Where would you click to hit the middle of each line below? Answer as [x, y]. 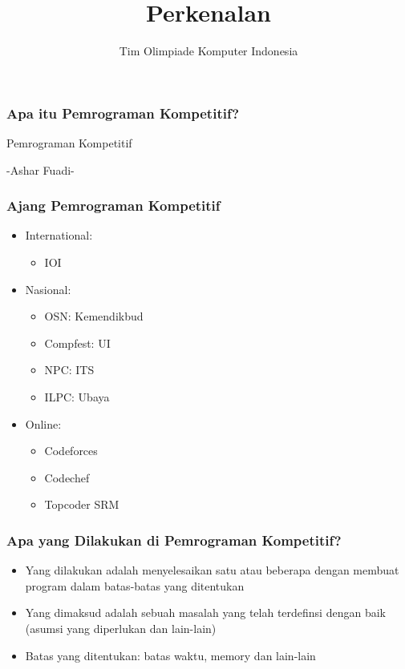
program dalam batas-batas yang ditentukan [135, 585]
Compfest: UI [77, 343]
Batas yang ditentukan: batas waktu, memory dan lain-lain [170, 655]
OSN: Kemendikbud [94, 316]
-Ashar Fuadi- [40, 169]
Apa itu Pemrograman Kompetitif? [123, 113]
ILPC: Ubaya [77, 396]
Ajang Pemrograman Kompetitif [113, 206]
